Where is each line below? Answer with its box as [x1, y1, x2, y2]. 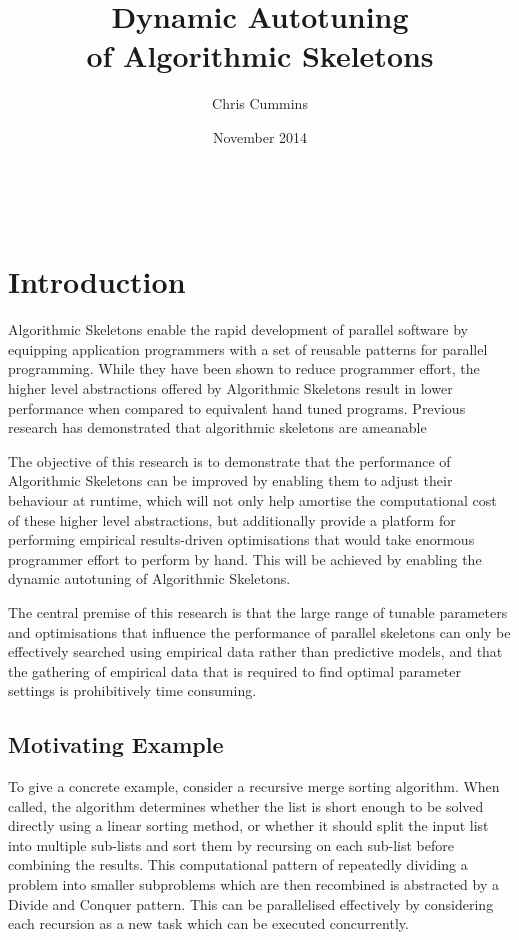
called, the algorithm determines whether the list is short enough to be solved [8, 795, 484, 816]
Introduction [8, 261, 186, 302]
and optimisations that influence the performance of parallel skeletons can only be [8, 621, 511, 642]
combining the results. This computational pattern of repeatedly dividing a [8, 854, 468, 875]
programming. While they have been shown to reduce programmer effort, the [8, 358, 480, 379]
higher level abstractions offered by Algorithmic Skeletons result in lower [8, 378, 453, 398]
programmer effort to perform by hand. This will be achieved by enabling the [8, 548, 482, 569]
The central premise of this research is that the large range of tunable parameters [8, 601, 508, 622]
